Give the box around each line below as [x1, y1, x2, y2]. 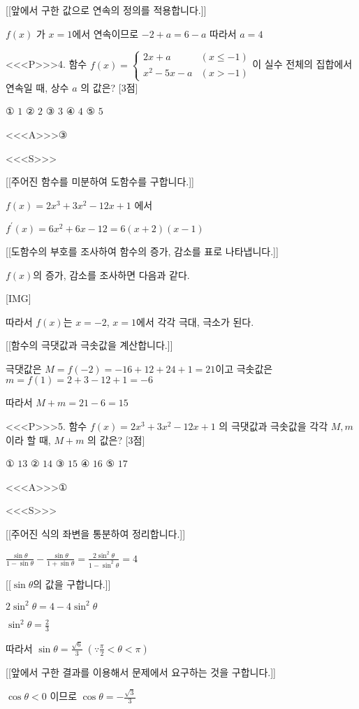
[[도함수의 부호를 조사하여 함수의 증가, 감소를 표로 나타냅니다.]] [6, 243, 279, 258]
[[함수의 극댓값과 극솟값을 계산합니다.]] [6, 338, 173, 352]
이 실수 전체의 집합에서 [252, 57, 353, 71]
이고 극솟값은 [215, 361, 273, 375]
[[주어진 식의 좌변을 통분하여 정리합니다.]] [6, 527, 186, 541]
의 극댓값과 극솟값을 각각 [219, 419, 328, 434]
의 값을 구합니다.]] [33, 576, 111, 591]
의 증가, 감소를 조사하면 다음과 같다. [33, 267, 190, 282]
